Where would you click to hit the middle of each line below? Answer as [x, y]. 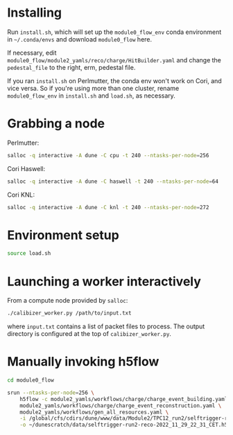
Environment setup [63, 235]
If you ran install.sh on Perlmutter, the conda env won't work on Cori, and [114, 80]
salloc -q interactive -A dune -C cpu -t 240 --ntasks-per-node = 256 [108, 155]
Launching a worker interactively [104, 281]
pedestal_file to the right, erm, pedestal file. [71, 67]
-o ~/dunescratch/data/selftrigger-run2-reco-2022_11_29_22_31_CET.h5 [124, 425]
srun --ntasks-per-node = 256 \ [51, 393]
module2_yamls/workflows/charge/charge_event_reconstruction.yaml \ [121, 406]
